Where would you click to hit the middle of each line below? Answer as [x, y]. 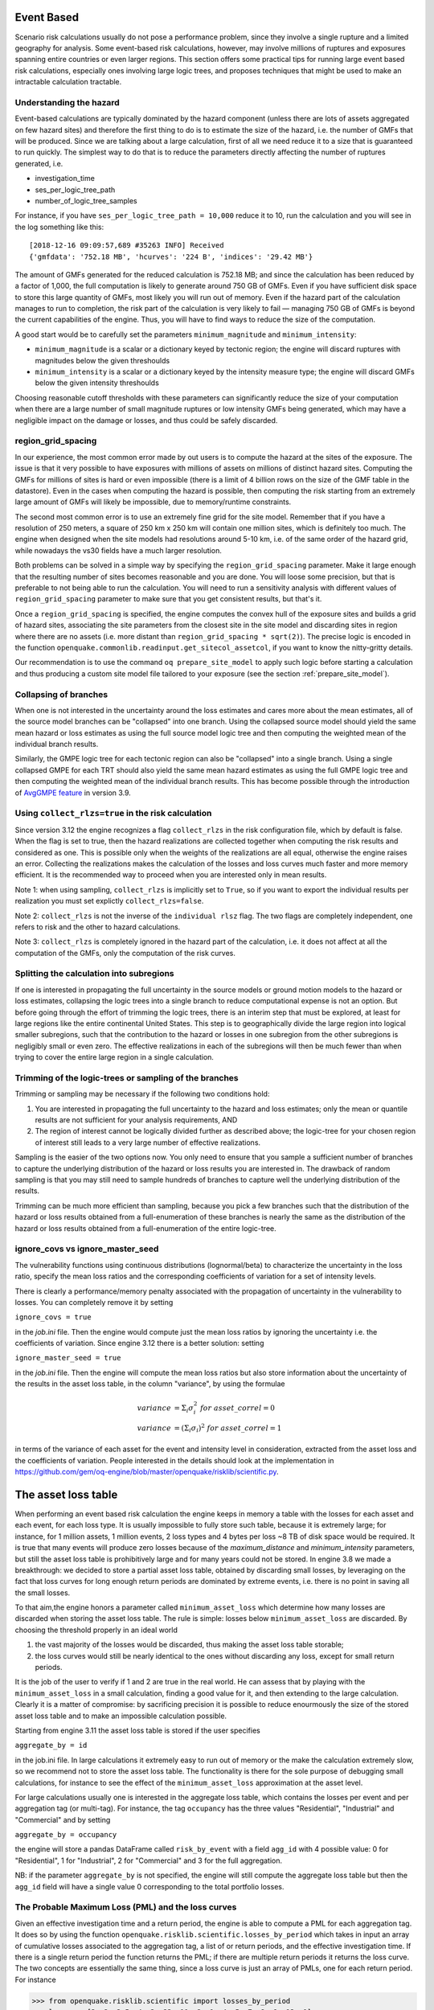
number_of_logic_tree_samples [86, 200]
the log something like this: [59, 227]
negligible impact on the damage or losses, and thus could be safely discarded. [146, 420]
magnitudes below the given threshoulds [102, 360]
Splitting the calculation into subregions [94, 974]
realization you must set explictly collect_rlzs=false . [109, 901]
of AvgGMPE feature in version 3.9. [73, 793]
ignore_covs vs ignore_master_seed [87, 1249]
